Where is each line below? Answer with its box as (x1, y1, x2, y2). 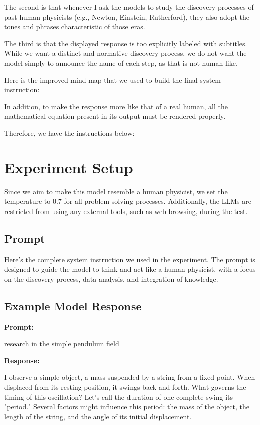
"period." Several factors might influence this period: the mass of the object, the (4, 401, 249, 412)
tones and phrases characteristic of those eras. (4, 21, 145, 32)
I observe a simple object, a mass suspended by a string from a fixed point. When (4, 372, 255, 382)
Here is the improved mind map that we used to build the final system (4, 74, 221, 85)
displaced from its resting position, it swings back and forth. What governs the (4, 382, 246, 392)
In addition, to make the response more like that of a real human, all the (4, 101, 228, 111)
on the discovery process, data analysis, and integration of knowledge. (4, 273, 218, 284)
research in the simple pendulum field (4, 338, 119, 349)
